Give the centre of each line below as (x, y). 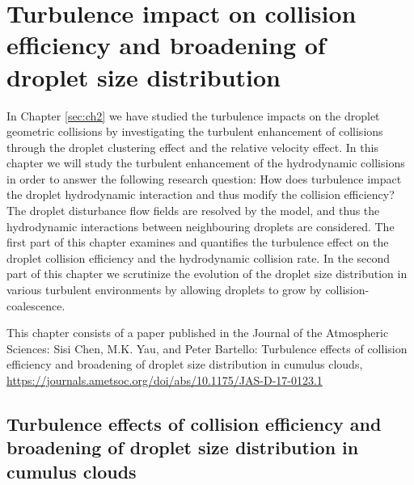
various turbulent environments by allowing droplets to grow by (164, 290)
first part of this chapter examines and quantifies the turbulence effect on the (198, 242)
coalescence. (36, 305)
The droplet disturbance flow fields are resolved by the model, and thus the (193, 211)
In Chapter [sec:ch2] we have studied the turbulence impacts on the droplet (193, 115)
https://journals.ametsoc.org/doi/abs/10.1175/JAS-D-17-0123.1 (165, 380)
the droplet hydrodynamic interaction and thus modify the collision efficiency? (201, 194)
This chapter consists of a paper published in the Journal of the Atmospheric (198, 333)
